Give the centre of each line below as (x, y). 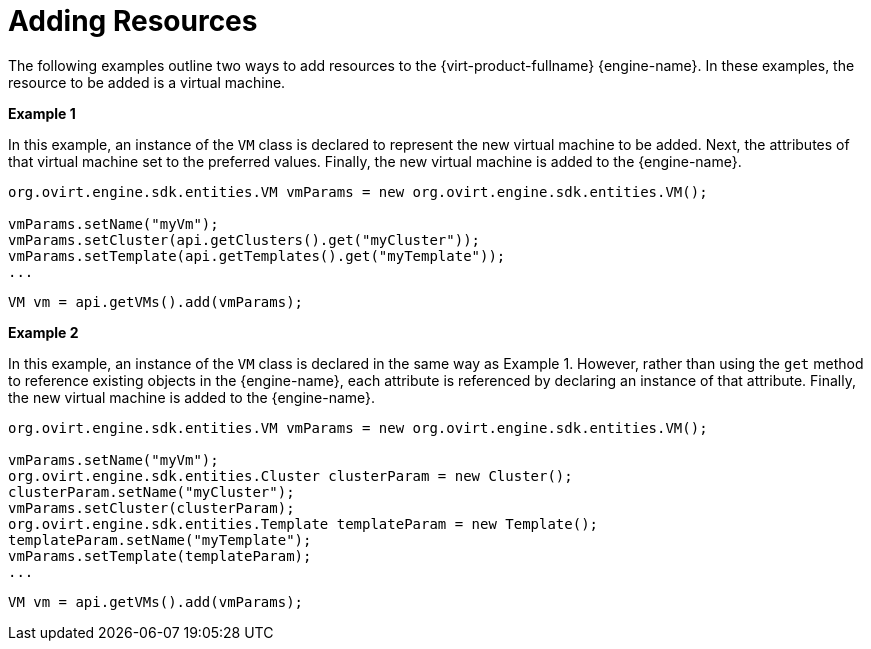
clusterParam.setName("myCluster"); (151, 491)
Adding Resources (133, 21)
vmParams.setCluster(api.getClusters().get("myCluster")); (244, 239)
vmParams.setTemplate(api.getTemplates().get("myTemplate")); (257, 255)
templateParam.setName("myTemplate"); (160, 539)
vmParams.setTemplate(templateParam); (160, 555)
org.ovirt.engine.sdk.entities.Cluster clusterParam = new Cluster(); (290, 475)
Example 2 (43, 332)
